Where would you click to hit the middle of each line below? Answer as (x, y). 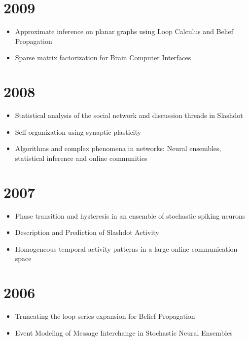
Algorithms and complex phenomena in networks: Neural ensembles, (118, 148)
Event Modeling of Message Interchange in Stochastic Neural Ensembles (124, 332)
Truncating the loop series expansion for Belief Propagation (105, 316)
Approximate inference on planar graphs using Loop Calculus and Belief (124, 31)
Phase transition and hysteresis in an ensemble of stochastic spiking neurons (130, 215)
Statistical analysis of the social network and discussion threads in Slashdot (129, 115)
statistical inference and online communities (81, 158)
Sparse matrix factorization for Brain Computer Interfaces (103, 57)
